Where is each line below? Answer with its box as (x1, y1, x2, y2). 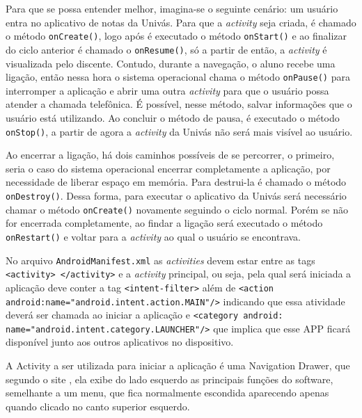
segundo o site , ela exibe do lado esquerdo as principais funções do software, (6, 371, 333, 386)
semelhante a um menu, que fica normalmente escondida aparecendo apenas (6, 385, 329, 400)
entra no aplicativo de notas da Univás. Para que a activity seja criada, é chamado (6, 15, 356, 29)
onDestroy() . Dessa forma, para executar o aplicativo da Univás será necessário (6, 188, 347, 202)
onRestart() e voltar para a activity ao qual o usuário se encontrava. (6, 229, 301, 243)
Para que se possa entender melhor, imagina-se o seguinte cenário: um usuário (6, 1, 338, 15)
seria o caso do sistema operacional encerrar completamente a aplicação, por (6, 161, 331, 175)
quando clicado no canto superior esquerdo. (6, 399, 190, 413)
